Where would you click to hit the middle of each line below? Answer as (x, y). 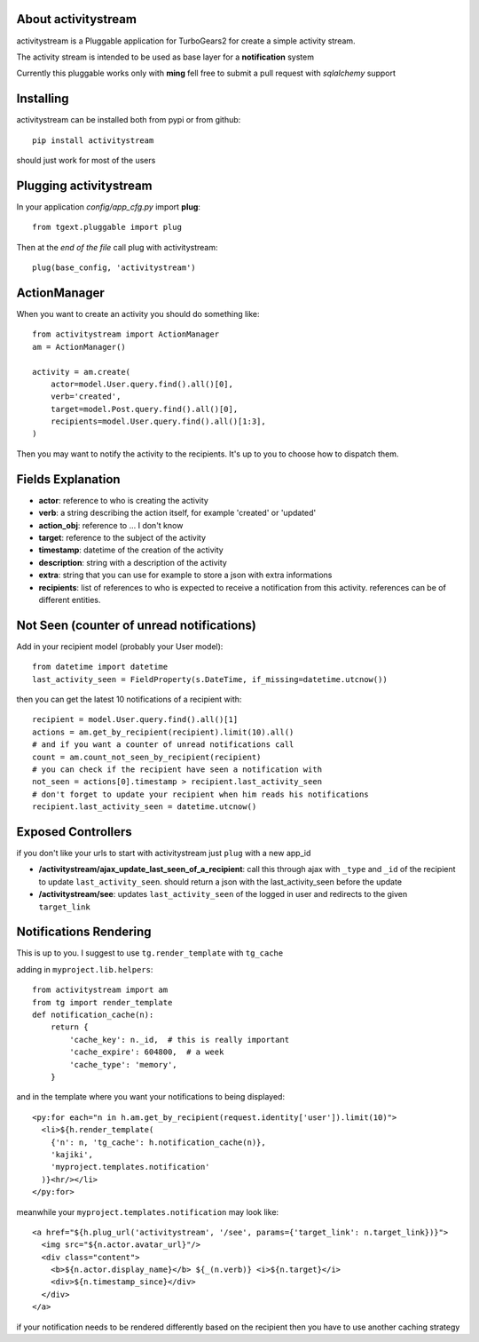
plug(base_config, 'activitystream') (114, 268)
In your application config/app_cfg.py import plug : (109, 206)
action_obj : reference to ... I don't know (111, 525)
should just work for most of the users (86, 160)
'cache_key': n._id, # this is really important (180, 1040)
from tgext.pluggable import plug (107, 227)
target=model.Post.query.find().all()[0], (144, 409)
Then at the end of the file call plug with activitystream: (117, 247)
